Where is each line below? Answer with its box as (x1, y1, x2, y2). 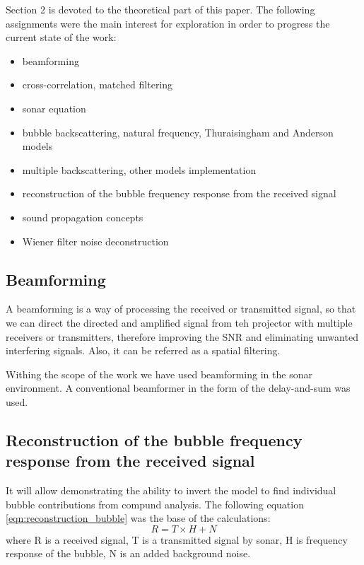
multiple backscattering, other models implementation (22, 162, 257, 177)
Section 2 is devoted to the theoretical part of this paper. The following (6, 2, 315, 16)
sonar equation (22, 100, 86, 115)
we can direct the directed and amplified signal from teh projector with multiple (6, 315, 353, 330)
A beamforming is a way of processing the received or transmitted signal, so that (6, 301, 356, 316)
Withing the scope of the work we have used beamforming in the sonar (6, 366, 312, 381)
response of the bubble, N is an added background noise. (6, 546, 251, 561)
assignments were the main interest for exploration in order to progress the (6, 16, 330, 30)
